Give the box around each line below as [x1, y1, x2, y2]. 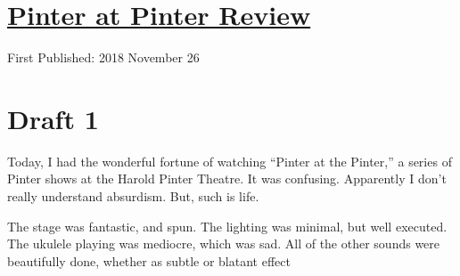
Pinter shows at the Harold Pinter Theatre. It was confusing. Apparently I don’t [7, 169, 447, 188]
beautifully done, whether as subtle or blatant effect [7, 251, 291, 270]
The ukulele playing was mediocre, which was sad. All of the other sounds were [7, 234, 440, 253]
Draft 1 [7, 100, 99, 136]
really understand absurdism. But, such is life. [7, 187, 259, 206]
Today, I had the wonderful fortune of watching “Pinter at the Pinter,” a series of [7, 151, 452, 170]
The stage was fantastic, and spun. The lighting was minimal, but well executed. [7, 216, 448, 235]
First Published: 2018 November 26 [7, 48, 200, 67]
